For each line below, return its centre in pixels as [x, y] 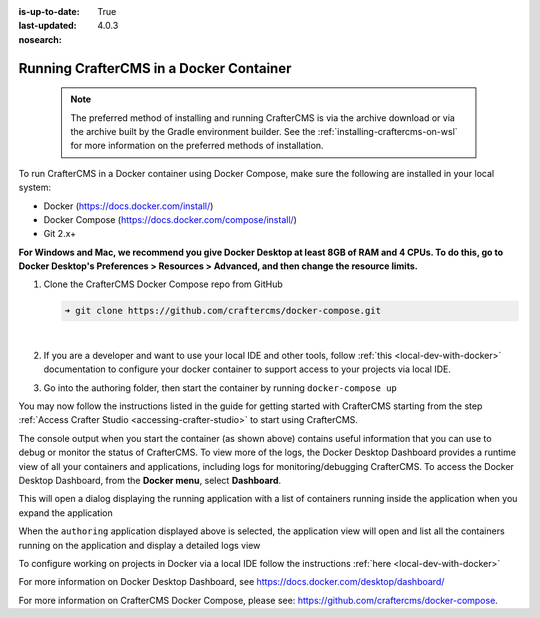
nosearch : [40, 39]
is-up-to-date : [49, 11]
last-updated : [47, 26]
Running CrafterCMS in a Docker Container [155, 68]
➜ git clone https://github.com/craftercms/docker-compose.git [223, 311]
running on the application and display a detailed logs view [139, 545]
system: [35, 187]
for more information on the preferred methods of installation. [197, 146]
